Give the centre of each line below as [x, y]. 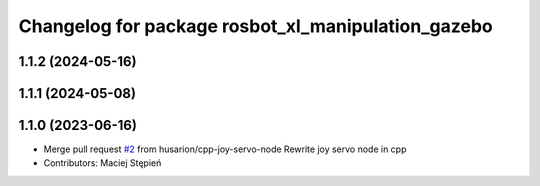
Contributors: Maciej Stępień [102, 163]
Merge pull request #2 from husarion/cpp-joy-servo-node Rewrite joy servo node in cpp [225, 149]
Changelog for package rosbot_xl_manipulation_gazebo [256, 26]
